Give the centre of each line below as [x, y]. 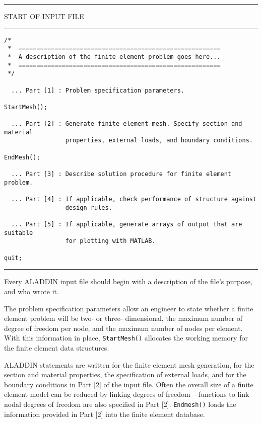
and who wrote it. [31, 291]
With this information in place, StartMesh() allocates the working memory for [126, 338]
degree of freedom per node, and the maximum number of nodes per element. [123, 328]
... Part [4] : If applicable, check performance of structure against [134, 199]
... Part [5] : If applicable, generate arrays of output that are [127, 225]
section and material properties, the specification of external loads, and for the [125, 374]
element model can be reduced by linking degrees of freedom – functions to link [127, 394]
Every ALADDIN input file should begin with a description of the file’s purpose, [128, 281]
